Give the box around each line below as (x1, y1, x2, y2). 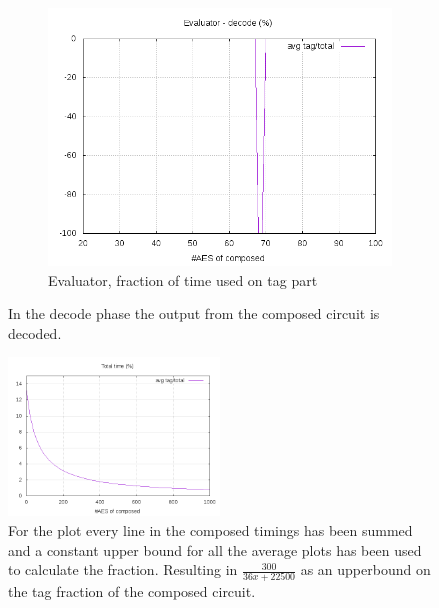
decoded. (8, 322, 62, 343)
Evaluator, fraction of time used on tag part (48, 269, 318, 290)
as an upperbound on (300, 559, 431, 580)
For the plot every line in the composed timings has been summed (8, 519, 413, 540)
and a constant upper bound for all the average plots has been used (8, 539, 422, 560)
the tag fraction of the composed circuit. (8, 581, 256, 602)
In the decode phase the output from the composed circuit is (8, 303, 380, 324)
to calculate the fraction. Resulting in (8, 559, 238, 580)
